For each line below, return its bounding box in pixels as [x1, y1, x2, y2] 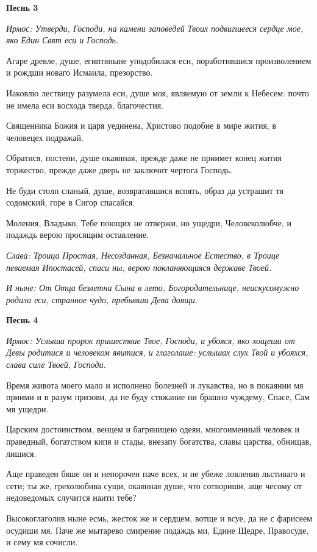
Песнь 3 [6, 1, 38, 13]
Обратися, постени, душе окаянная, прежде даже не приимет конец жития [6, 151, 282, 164]
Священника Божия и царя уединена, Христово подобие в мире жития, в [6, 119, 276, 132]
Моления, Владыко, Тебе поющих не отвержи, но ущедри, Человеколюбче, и [6, 216, 291, 229]
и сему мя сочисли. [6, 536, 78, 548]
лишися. [6, 446, 37, 459]
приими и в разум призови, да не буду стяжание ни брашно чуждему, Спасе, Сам [6, 390, 310, 403]
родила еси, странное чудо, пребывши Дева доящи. [6, 293, 198, 306]
